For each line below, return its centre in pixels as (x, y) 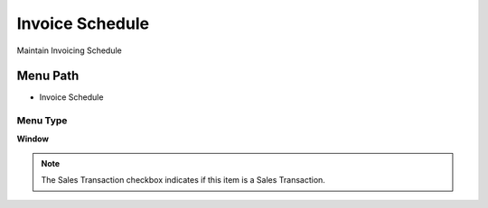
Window (33, 139)
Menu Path (48, 76)
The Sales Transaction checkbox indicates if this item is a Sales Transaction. (183, 180)
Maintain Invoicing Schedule (69, 50)
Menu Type (42, 121)
